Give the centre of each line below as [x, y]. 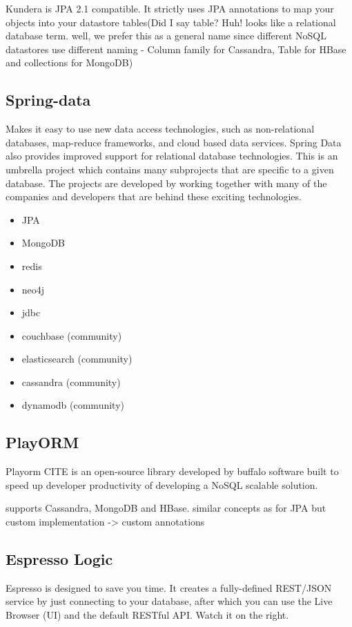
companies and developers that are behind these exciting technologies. [154, 196]
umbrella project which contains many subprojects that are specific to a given [170, 169]
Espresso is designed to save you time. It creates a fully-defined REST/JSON [169, 587]
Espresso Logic [59, 559]
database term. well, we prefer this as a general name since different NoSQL [166, 36]
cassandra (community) [71, 382]
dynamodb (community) [73, 405]
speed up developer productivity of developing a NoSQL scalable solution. [162, 484]
